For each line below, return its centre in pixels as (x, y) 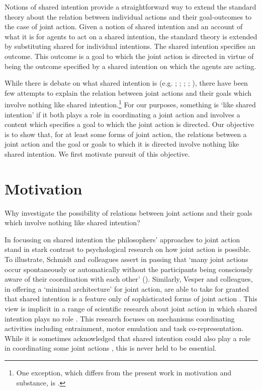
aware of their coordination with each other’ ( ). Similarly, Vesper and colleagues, (129, 279)
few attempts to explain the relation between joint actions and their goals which (128, 92)
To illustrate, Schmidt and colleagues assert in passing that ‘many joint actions (126, 259)
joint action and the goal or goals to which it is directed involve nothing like (122, 144)
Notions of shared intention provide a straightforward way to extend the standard (130, 7)
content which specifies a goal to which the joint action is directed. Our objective (129, 124)
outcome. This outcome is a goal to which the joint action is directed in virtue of (129, 56)
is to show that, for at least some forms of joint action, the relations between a (126, 134)
